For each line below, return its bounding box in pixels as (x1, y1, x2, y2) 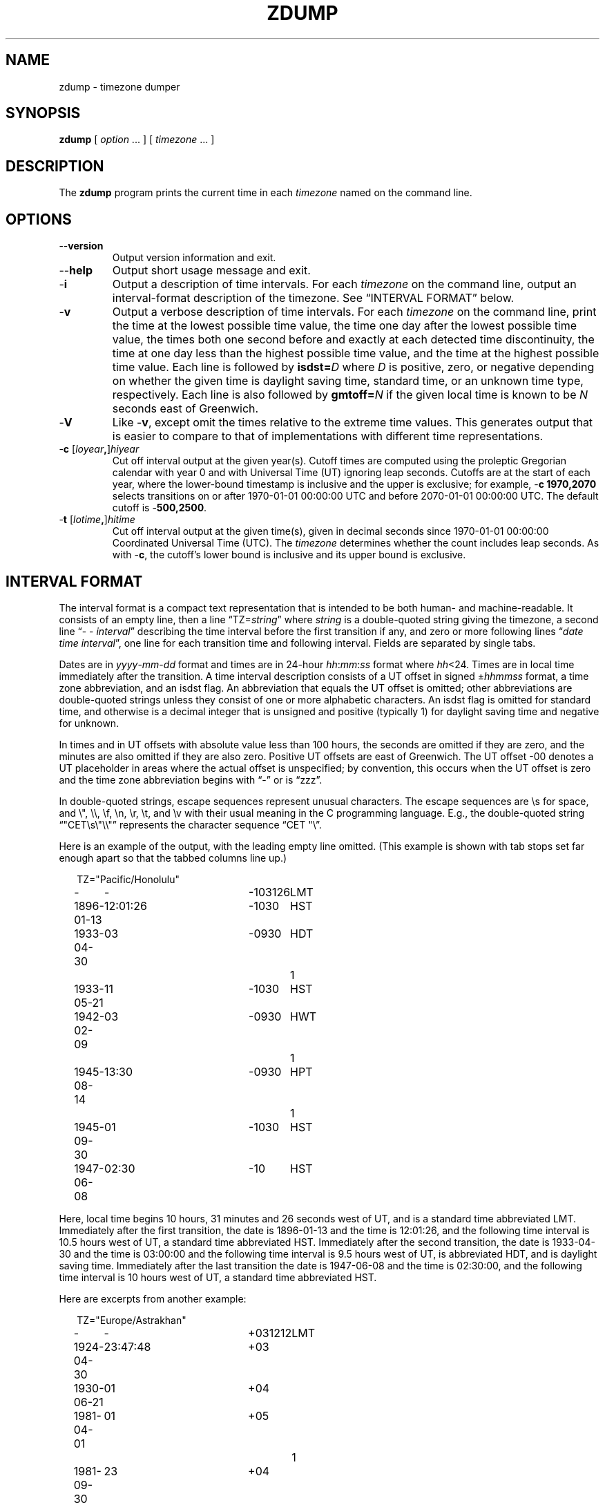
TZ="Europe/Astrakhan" (77, 1314, 186, 1326)
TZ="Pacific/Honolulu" (77, 873, 180, 885)
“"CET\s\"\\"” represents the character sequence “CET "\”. (59, 818, 322, 831)
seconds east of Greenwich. (112, 401, 259, 416)
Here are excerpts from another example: (59, 1292, 247, 1305)
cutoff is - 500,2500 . (112, 502, 207, 514)
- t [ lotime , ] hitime (59, 513, 135, 526)
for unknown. (59, 717, 119, 729)
